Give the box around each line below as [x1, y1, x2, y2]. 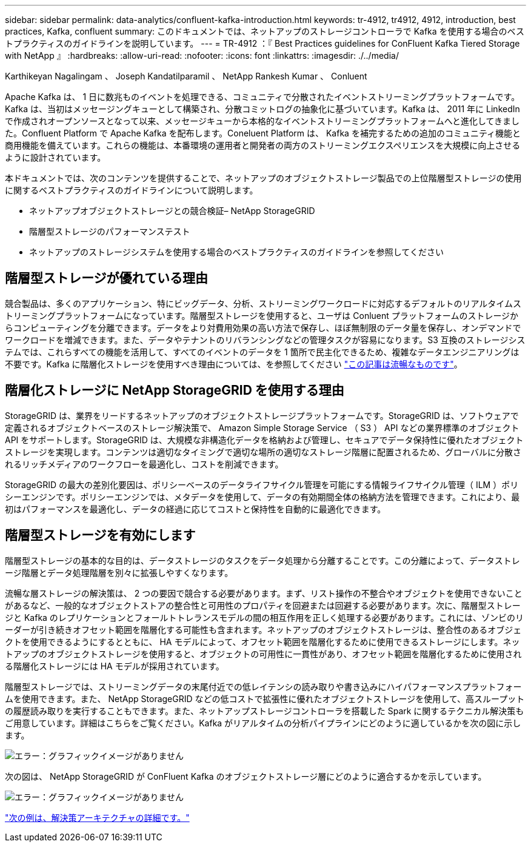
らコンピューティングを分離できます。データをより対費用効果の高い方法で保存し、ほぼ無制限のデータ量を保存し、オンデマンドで [5, 322, 521, 333]
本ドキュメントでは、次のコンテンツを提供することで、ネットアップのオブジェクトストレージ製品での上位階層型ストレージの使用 [5, 173, 522, 183]
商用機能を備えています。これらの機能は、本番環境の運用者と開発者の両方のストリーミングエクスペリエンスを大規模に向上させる [5, 140, 521, 150]
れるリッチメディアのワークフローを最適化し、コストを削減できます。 [5, 458, 284, 469]
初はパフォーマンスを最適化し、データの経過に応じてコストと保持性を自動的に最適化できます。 [5, 503, 386, 514]
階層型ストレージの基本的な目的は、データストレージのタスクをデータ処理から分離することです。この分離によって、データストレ [5, 555, 520, 566]
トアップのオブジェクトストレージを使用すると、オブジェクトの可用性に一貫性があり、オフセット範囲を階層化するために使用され [5, 648, 522, 659]
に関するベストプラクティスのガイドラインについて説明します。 [5, 185, 258, 195]
